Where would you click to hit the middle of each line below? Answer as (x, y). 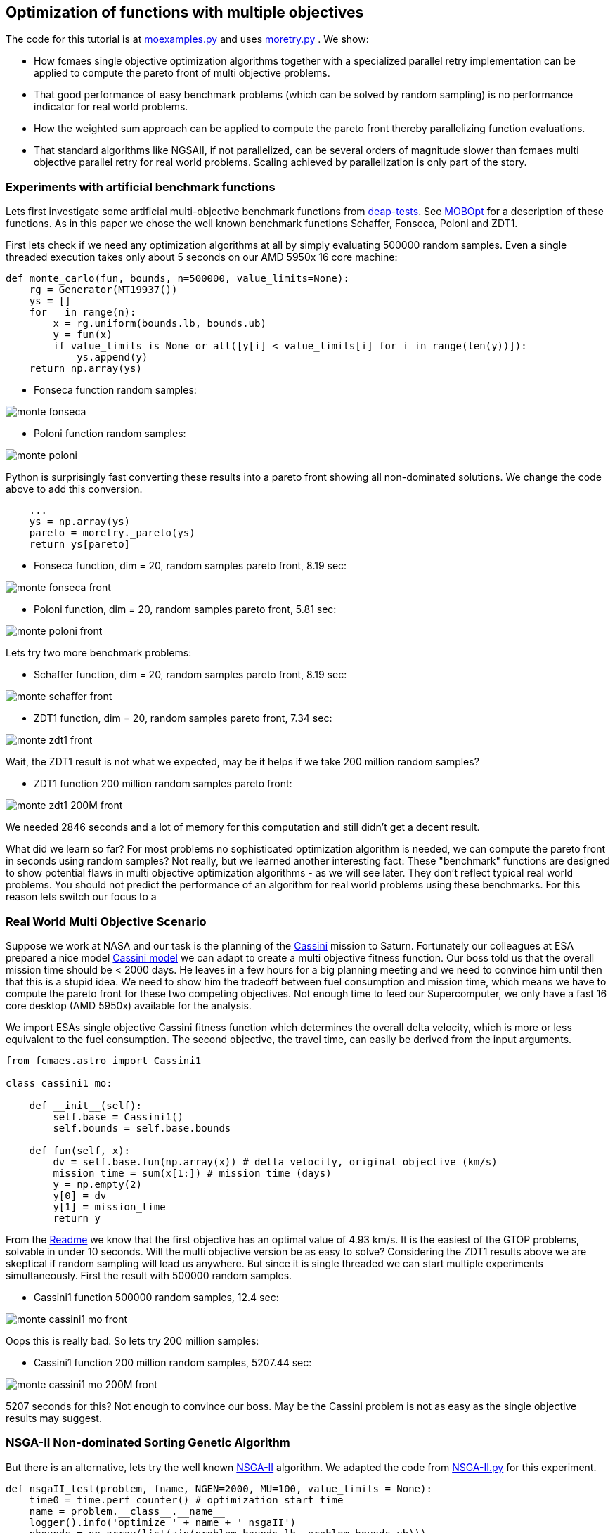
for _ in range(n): (83, 312)
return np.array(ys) (85, 369)
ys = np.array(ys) (80, 522)
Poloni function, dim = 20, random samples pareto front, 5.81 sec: (185, 609)
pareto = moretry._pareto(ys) (112, 533)
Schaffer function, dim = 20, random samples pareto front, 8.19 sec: (190, 675)
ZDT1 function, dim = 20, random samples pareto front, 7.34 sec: (183, 718)
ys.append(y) (112, 357)
